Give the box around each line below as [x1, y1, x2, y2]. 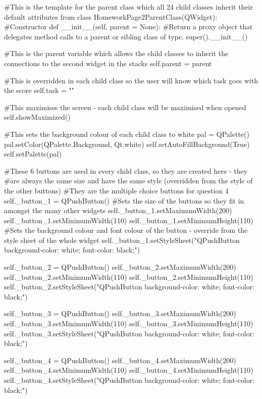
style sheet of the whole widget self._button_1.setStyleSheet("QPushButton [4, 234, 240, 245]
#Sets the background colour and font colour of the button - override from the [4, 225, 248, 235]
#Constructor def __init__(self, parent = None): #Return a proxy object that [4, 21, 253, 32]
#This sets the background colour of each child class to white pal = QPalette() [4, 128, 249, 139]
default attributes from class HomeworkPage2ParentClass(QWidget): [4, 11, 218, 22]
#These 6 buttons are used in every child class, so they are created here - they [4, 165, 248, 176]
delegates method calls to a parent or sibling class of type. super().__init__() [4, 31, 248, 41]
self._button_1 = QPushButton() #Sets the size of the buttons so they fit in [4, 195, 244, 206]
